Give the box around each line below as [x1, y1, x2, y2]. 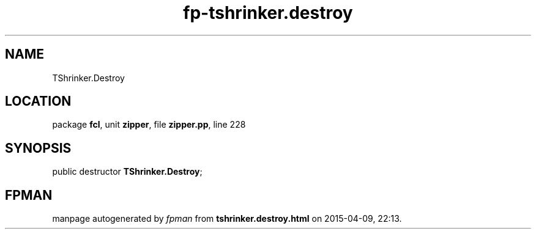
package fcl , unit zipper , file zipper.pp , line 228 [52, 119, 246, 130]
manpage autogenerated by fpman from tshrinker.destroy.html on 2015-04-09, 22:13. [52, 213, 402, 224]
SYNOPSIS [5, 140, 72, 156]
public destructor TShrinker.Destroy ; [52, 166, 203, 177]
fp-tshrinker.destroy [183, 2, 353, 23]
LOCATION [5, 93, 72, 109]
